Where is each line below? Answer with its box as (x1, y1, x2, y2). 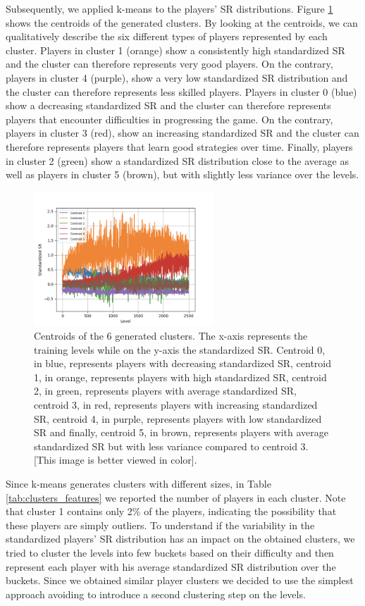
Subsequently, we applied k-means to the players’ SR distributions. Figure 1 (6, 1, 333, 16)
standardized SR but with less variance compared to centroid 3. (34, 438, 309, 453)
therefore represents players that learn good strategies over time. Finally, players (6, 139, 353, 154)
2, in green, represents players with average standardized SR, (34, 383, 297, 398)
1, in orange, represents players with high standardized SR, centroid (34, 369, 327, 384)
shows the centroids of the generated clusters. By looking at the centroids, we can (6, 15, 358, 30)
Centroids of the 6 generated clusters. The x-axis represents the (34, 328, 308, 343)
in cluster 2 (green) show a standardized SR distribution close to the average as (6, 153, 349, 168)
